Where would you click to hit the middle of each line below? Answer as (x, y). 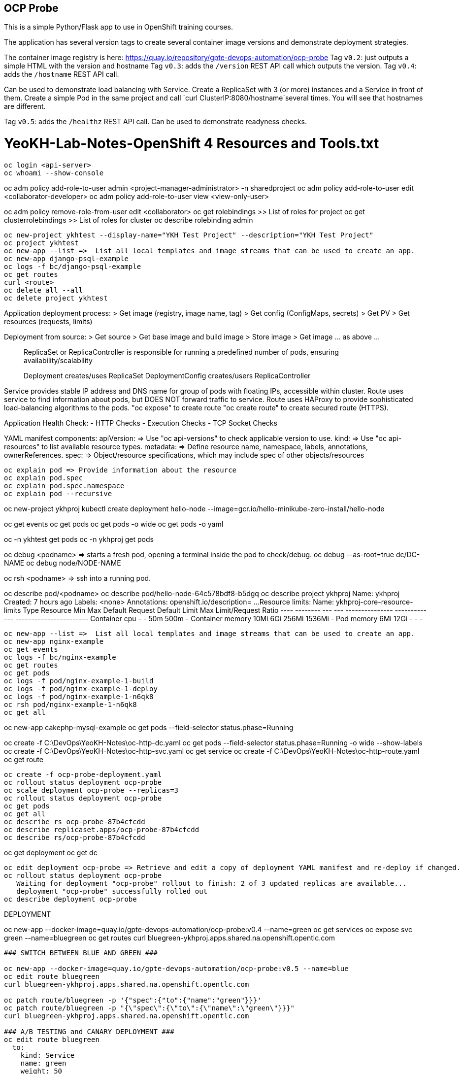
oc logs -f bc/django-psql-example (73, 266)
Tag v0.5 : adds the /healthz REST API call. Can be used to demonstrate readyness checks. (155, 122)
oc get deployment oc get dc (51, 852)
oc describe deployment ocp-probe (70, 899)
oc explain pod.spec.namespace (64, 486)
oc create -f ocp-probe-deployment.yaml (83, 774)
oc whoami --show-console (54, 173)
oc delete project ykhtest (56, 298)
